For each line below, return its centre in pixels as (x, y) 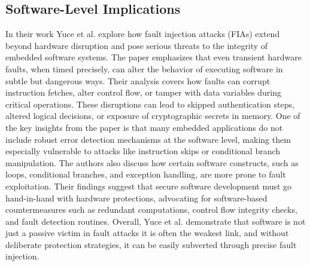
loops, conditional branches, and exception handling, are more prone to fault (146, 174)
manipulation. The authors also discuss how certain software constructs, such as (152, 162)
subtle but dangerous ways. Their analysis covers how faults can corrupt (138, 80)
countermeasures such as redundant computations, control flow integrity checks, (151, 210)
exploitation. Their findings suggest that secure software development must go (149, 186)
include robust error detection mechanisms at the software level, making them (148, 139)
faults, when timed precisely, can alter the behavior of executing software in (144, 68)
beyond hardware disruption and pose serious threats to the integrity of (137, 45)
